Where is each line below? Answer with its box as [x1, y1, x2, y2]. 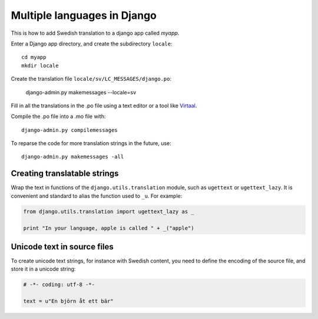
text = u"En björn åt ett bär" [23, 298, 114, 305]
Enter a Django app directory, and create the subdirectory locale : [11, 40, 173, 47]
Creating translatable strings [11, 169, 119, 179]
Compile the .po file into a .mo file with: [11, 113, 106, 120]
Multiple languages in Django [11, 9, 157, 22]
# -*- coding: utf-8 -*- [23, 281, 95, 288]
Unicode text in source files [11, 242, 114, 252]
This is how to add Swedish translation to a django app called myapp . [11, 29, 180, 37]
